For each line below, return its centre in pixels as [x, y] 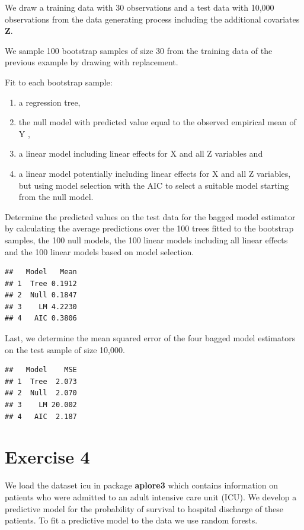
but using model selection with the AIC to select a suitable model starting [154, 185]
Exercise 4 [47, 457]
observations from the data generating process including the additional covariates [152, 19]
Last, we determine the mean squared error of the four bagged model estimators [150, 338]
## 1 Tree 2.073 [41, 381]
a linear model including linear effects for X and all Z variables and [141, 153]
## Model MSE [41, 370]
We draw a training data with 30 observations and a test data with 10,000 [140, 7]
